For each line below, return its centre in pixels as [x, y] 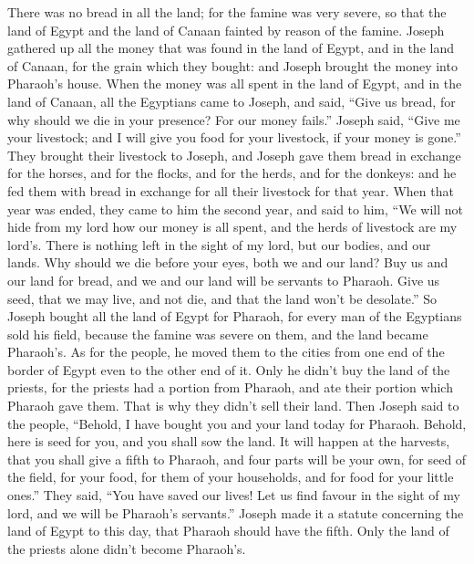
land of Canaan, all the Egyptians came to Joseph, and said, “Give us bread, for [232, 101]
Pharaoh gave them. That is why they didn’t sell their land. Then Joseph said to [233, 406]
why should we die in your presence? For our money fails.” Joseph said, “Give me [234, 119]
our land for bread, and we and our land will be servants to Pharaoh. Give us [224, 280]
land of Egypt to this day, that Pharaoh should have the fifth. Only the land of [228, 531]
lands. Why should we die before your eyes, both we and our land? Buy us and [228, 262]
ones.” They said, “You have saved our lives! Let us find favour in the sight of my [234, 495]
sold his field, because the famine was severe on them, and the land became [218, 334]
